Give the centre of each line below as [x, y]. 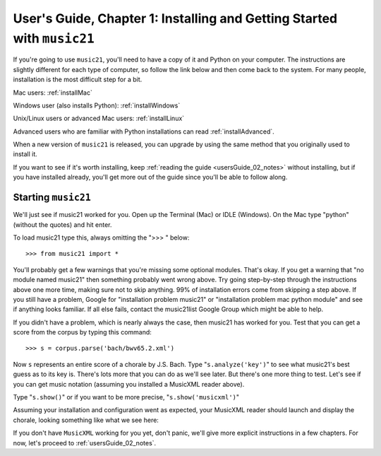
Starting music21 [52, 198]
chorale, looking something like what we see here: [86, 420]
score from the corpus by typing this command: [82, 332]
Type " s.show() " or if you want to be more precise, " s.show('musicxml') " [126, 397]
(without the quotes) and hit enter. [62, 224]
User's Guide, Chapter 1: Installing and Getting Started [175, 18]
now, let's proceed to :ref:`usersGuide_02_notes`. [85, 443]
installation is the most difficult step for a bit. [78, 80]
